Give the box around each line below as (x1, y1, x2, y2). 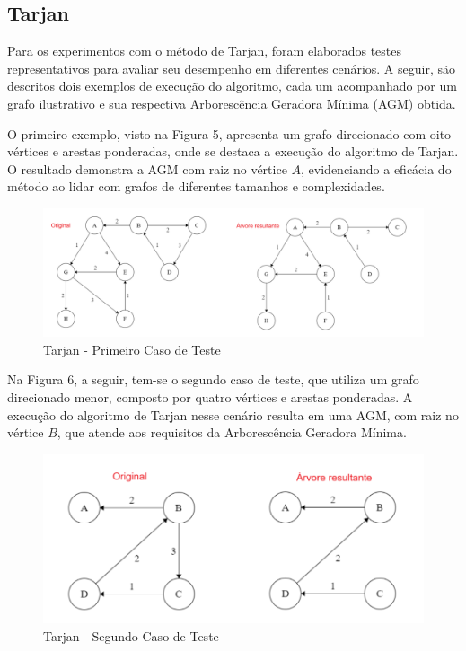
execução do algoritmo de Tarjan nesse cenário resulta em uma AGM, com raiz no (7, 405, 459, 424)
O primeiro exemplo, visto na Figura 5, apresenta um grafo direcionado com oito (7, 124, 452, 143)
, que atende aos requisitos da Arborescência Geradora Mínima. (57, 423, 407, 442)
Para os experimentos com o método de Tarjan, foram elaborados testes (7, 41, 402, 60)
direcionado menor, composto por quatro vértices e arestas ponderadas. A (7, 388, 413, 406)
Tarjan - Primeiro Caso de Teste (43, 339, 221, 358)
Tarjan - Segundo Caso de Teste (43, 626, 219, 645)
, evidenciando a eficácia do (301, 159, 452, 178)
